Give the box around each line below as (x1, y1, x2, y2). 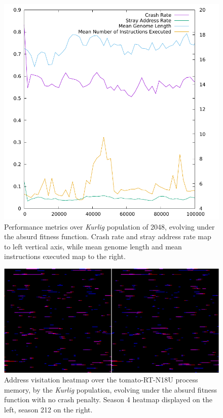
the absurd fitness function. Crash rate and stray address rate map (4, 231, 211, 242)
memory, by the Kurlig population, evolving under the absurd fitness (4, 384, 217, 395)
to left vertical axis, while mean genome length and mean (4, 241, 182, 251)
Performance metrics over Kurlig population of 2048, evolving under (4, 221, 215, 232)
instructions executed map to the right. (4, 251, 126, 262)
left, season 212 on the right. (4, 404, 93, 414)
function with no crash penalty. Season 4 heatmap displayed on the (4, 394, 212, 405)
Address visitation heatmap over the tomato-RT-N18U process (4, 374, 198, 385)
